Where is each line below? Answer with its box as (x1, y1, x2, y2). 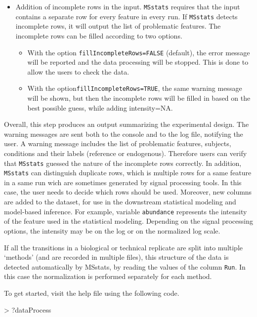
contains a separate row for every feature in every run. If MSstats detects (15, 11, 238, 21)
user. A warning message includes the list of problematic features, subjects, (4, 138, 231, 149)
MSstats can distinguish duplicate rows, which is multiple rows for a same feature (4, 167, 252, 178)
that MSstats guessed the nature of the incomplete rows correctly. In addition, (4, 158, 242, 168)
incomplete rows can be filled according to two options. (15, 30, 182, 40)
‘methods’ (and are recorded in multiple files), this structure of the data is (4, 252, 229, 262)
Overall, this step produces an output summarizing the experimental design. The (4, 119, 249, 129)
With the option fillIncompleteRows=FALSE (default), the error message (27, 47, 250, 57)
